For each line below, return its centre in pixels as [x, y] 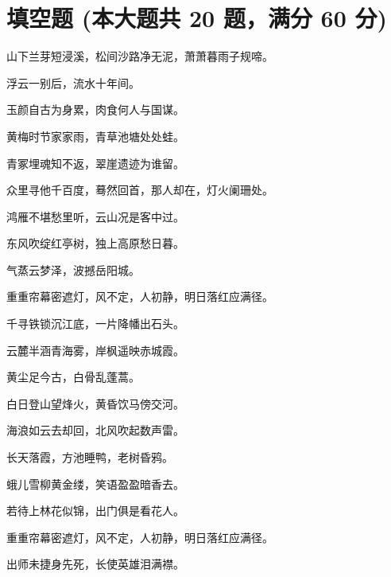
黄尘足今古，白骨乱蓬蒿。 [73, 377]
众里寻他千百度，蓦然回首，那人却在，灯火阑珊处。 [140, 190]
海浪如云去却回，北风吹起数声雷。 [95, 430]
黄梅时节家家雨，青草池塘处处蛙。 [95, 136]
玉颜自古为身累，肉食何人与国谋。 [95, 109]
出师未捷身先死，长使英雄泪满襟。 [95, 564]
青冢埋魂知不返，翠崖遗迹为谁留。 [95, 163]
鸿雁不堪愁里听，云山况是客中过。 [95, 216]
